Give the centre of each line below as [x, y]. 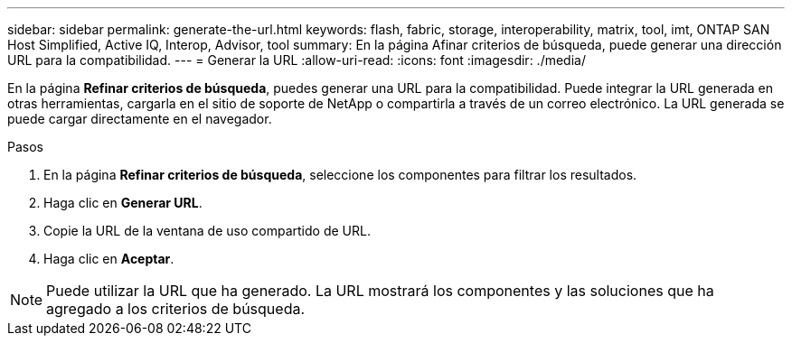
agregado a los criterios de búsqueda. [176, 309]
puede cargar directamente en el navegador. [140, 119]
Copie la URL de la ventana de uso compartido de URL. [207, 231]
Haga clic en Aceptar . [109, 259]
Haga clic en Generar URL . [123, 203]
